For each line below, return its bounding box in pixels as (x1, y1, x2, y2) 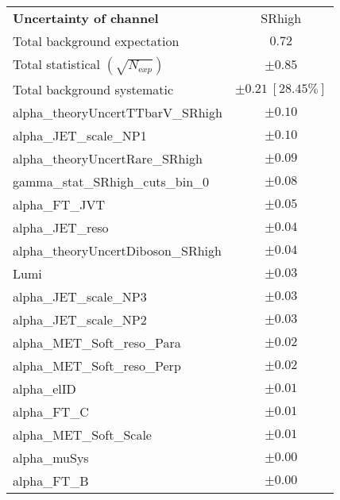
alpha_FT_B (13, 471, 89, 490)
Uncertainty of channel (13, 9, 159, 27)
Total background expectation (13, 32, 180, 50)
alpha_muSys (13, 448, 89, 467)
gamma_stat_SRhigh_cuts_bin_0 (13, 172, 210, 190)
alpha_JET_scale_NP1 (13, 126, 147, 144)
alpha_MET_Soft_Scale (13, 425, 152, 444)
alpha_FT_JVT (13, 195, 106, 213)
